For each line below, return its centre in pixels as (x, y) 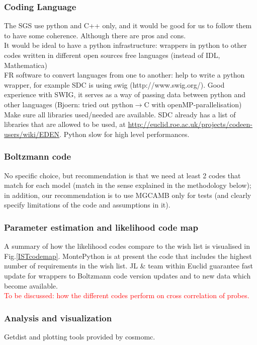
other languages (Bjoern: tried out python (69, 104)
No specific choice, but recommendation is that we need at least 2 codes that (122, 175)
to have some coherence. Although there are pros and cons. (95, 35)
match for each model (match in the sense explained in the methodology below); (128, 185)
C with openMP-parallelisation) (193, 104)
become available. (31, 285)
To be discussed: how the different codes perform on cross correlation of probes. (127, 295)
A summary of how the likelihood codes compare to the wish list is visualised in (127, 246)
